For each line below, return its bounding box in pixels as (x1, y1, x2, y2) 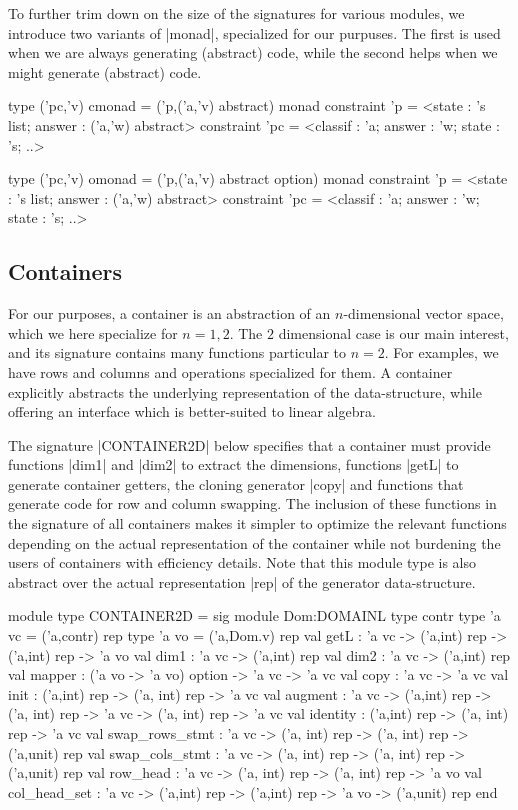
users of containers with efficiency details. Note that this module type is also (8, 552, 477, 573)
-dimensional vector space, (343, 303, 504, 324)
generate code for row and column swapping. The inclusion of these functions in (8, 493, 497, 514)
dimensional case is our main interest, (278, 322, 509, 343)
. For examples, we (384, 342, 499, 363)
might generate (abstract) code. (8, 61, 202, 82)
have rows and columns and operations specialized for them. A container (8, 361, 453, 382)
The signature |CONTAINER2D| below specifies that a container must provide (8, 434, 491, 455)
